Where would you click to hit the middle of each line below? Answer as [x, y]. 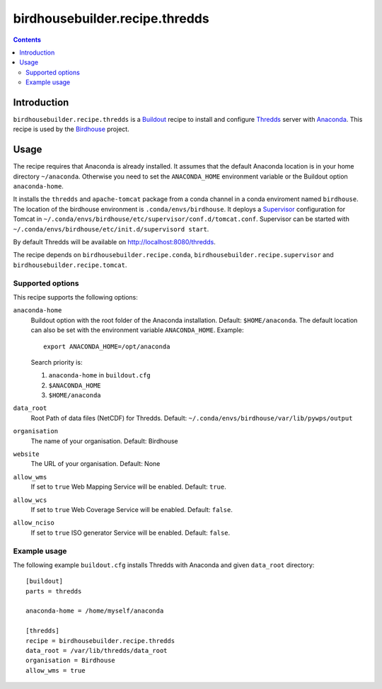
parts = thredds [54, 591]
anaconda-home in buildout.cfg [100, 375]
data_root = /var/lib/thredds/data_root [97, 651]
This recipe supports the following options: [75, 297]
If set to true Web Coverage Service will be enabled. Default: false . [132, 509]
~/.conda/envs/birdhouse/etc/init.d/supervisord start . [111, 229]
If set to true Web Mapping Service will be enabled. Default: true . [128, 487]
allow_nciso [34, 523]
